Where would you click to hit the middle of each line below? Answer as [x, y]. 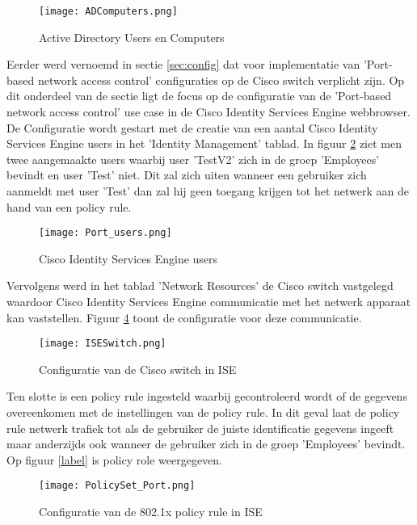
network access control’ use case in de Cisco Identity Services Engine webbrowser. [208, 112]
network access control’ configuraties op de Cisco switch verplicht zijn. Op [221, 80]
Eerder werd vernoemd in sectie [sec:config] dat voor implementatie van [183, 64]
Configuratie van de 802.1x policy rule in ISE [151, 512]
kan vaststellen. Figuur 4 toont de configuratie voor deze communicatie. [184, 317]
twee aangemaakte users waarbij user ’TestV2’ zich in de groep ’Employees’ [193, 159]
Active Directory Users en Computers [132, 37]
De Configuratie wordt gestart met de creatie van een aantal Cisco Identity [192, 127]
